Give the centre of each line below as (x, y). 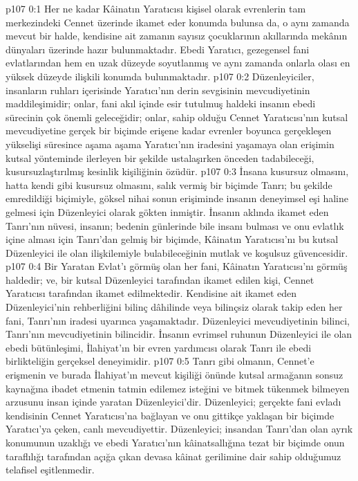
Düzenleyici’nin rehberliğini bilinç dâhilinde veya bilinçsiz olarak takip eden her (174, 307)
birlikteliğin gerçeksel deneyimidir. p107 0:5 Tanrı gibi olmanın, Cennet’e (160, 361)
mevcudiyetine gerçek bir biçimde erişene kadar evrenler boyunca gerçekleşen (169, 130)
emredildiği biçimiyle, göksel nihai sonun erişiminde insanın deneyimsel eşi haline (177, 198)
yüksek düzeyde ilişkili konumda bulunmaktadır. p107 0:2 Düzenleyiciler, (160, 76)
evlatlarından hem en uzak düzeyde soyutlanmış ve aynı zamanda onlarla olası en (178, 63)
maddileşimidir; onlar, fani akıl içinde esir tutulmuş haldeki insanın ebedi (161, 103)
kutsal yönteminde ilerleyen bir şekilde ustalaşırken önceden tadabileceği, (160, 157)
